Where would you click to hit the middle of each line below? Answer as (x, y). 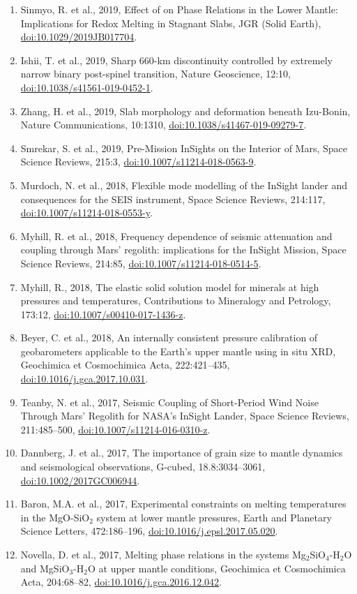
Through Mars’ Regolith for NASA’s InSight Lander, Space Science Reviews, (185, 416)
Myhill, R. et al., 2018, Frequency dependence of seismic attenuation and (176, 236)
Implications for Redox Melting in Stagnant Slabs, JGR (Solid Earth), (171, 23)
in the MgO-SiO (55, 517)
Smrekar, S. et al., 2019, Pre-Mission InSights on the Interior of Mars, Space (184, 148)
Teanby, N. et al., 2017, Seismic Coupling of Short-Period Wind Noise (169, 402)
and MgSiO (45, 568)
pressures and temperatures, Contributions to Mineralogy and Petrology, (176, 300)
